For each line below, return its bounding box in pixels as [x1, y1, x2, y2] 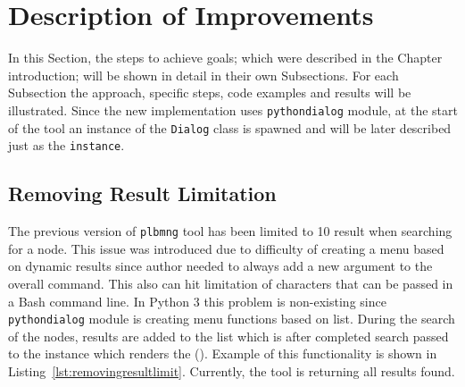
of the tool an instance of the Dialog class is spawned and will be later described [8, 118, 452, 137]
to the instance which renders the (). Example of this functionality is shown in [8, 344, 437, 363]
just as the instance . [8, 136, 125, 155]
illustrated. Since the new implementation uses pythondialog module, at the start [8, 100, 458, 119]
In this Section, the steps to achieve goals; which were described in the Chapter [8, 48, 443, 67]
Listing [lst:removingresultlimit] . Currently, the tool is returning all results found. [8, 361, 455, 380]
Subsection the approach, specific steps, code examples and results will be [8, 83, 411, 102]
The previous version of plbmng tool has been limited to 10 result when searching [8, 222, 453, 240]
